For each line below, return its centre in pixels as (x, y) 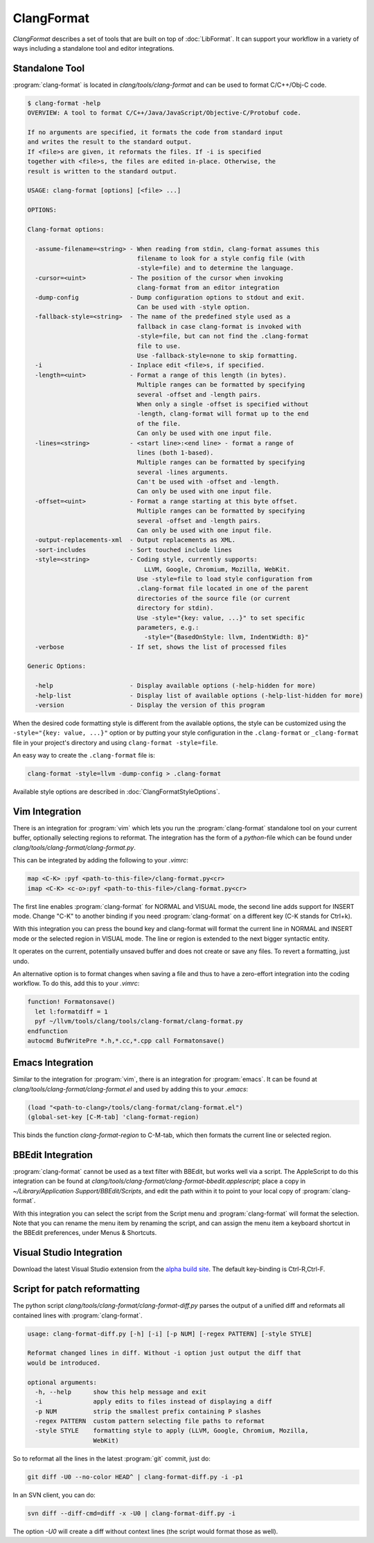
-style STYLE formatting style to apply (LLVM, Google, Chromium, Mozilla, (172, 1431)
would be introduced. (64, 1363)
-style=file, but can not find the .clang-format (223, 336)
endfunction (48, 1031)
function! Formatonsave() (71, 1002)
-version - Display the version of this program (150, 705)
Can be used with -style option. (194, 307)
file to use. (159, 346)
